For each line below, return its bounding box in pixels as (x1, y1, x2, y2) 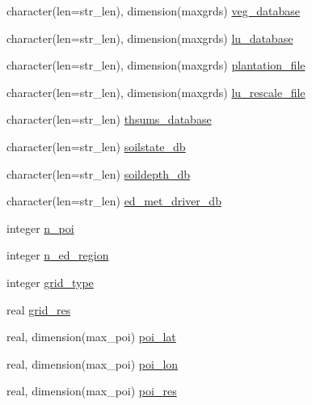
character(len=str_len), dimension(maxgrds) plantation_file (6, 57, 306, 74)
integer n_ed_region (6, 247, 109, 264)
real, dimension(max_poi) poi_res (6, 382, 177, 399)
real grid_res (6, 301, 71, 318)
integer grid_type (6, 273, 94, 290)
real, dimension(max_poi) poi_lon (6, 355, 179, 372)
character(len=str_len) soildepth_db (6, 165, 191, 182)
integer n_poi (6, 219, 74, 236)
